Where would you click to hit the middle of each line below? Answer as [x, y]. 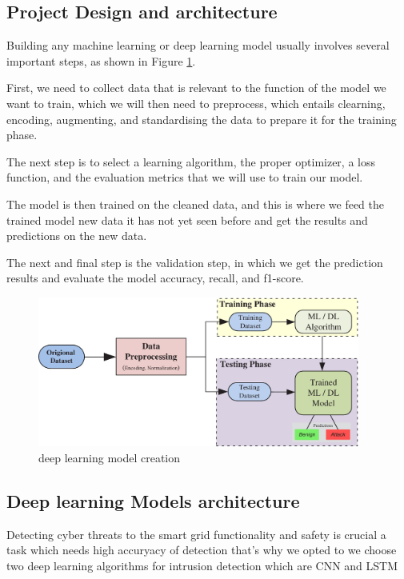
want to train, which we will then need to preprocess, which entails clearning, [196, 103]
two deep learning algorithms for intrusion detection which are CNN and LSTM [202, 565]
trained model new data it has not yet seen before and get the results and [187, 220]
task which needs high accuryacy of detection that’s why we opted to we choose [202, 550]
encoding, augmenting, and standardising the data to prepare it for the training [202, 119]
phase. [22, 135]
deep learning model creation [110, 457]
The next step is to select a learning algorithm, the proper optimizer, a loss [191, 161]
